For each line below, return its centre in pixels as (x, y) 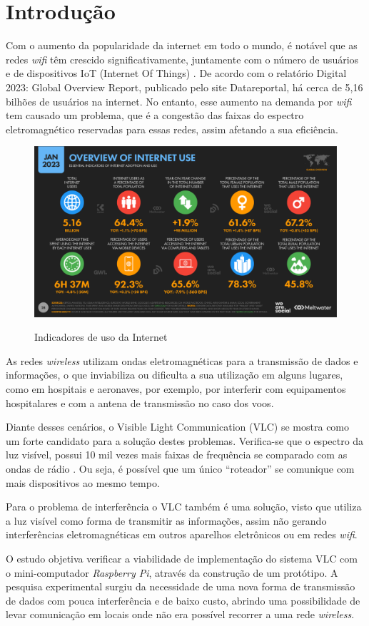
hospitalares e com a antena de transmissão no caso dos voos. (140, 402)
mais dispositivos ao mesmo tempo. (83, 482)
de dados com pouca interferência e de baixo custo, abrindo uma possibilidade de (183, 600)
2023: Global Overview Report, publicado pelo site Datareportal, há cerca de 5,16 (184, 87)
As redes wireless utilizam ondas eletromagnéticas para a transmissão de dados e (182, 360)
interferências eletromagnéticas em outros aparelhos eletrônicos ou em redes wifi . (182, 534)
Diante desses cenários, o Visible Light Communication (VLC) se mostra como (178, 427)
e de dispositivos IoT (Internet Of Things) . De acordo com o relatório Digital (176, 73)
